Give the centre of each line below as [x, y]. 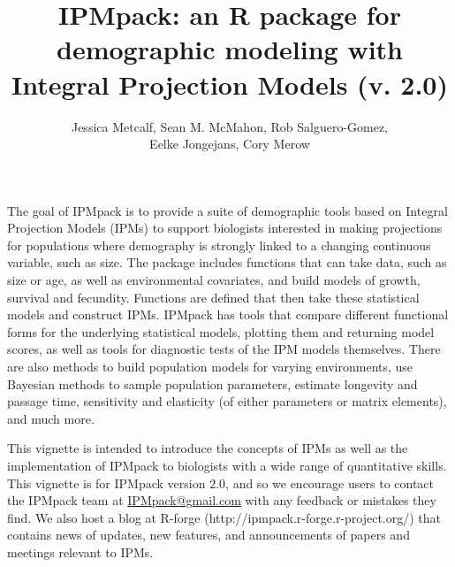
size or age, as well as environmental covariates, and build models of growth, [214, 280]
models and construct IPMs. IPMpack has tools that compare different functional [228, 314]
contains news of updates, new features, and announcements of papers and [209, 535]
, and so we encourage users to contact [330, 483]
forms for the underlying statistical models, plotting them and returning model [221, 331]
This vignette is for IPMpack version [106, 483]
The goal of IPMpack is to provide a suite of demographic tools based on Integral [227, 210]
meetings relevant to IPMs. [80, 552]
